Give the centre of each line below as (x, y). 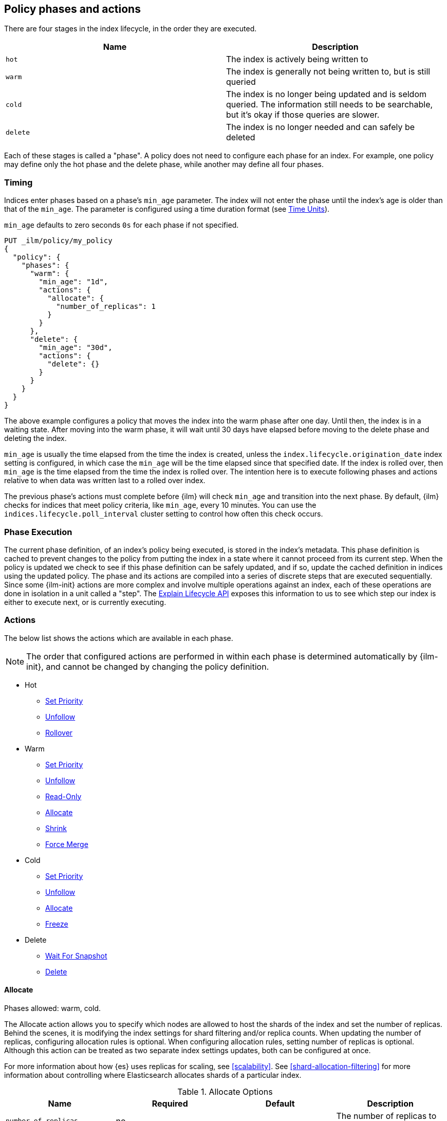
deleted (241, 137)
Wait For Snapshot (76, 955)
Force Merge (67, 844)
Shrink (56, 828)
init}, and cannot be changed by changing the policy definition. (148, 666)
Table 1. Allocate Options (225, 1091)
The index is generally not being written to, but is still (328, 72)
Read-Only (63, 796)
